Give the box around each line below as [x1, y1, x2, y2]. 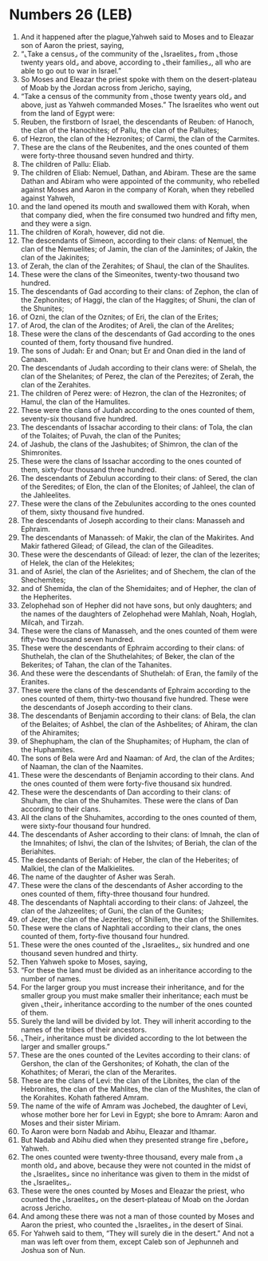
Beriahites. [20, 847, 57, 856]
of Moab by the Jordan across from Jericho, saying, [20, 82, 192, 93]
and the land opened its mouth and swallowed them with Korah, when [20, 201, 250, 211]
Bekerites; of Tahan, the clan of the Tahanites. [20, 660, 172, 669]
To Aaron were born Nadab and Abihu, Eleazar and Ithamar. [20, 1126, 217, 1136]
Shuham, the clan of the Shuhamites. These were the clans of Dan [20, 795, 238, 805]
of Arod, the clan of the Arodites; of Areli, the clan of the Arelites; [20, 320, 235, 330]
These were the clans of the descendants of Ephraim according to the [20, 685, 250, 695]
